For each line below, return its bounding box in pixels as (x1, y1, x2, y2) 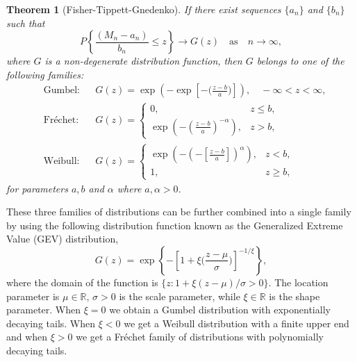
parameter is (6, 288, 60, 303)
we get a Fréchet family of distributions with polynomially (76, 329, 324, 344)
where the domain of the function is (6, 274, 158, 289)
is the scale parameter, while (119, 288, 240, 303)
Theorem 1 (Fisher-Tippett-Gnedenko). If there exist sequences (6, 2, 281, 16)
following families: (6, 67, 84, 81)
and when (6, 329, 48, 344)
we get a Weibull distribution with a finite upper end (124, 315, 349, 330)
